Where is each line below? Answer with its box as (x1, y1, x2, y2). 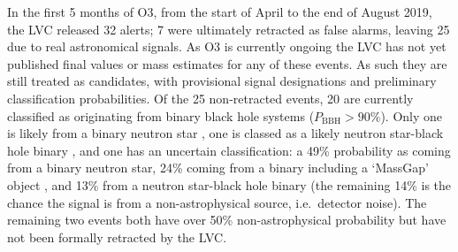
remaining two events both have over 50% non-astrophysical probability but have (7, 210, 447, 229)
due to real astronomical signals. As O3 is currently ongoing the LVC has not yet (7, 37, 447, 56)
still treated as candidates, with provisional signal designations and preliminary (7, 72, 437, 90)
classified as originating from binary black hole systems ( (7, 106, 315, 125)
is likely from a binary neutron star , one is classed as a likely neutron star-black (7, 124, 444, 142)
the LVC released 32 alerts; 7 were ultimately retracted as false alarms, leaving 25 (7, 19, 450, 38)
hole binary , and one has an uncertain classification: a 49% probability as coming (7, 141, 451, 159)
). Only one (380, 106, 443, 125)
